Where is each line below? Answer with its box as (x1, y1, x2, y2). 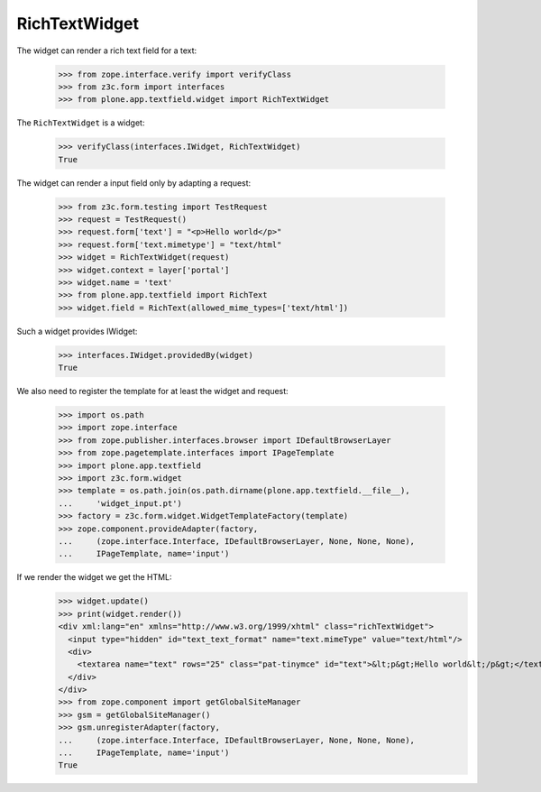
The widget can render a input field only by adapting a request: (16, 177, 252, 189)
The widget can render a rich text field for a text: (16, 45, 197, 56)
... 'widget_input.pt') (58, 498, 182, 509)
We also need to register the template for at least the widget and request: (16, 386, 289, 397)
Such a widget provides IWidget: (16, 326, 138, 336)
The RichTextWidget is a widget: (16, 117, 145, 128)
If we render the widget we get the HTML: (16, 572, 172, 583)
